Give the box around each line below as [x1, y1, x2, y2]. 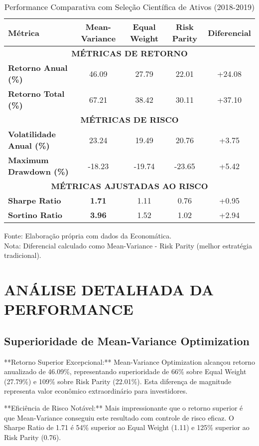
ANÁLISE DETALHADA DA [4, 279, 214, 299]
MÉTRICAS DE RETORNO [71, 47, 188, 59]
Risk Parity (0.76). [4, 432, 61, 442]
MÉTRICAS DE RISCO [80, 114, 179, 125]
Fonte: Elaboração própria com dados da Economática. [4, 230, 172, 240]
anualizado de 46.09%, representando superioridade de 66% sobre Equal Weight [4, 366, 247, 377]
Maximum [8, 154, 49, 166]
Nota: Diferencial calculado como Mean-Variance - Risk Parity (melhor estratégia [4, 240, 252, 250]
